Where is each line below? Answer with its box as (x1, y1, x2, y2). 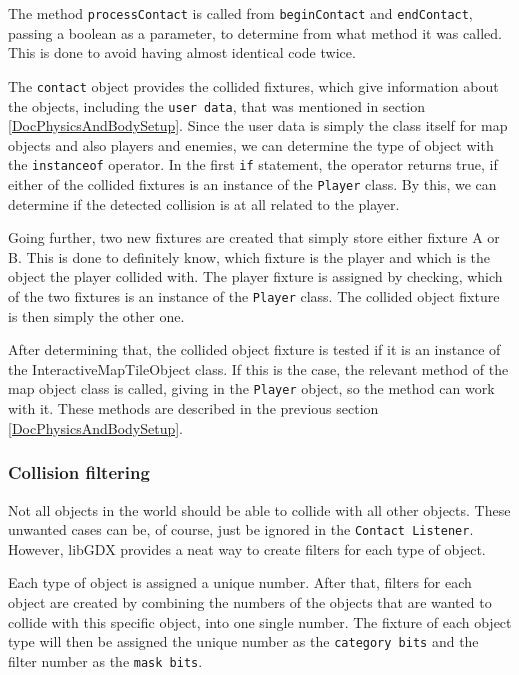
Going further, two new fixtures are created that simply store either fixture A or (8, 227, 500, 248)
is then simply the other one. (8, 305, 185, 326)
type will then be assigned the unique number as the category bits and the (8, 631, 479, 652)
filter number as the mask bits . (8, 650, 203, 671)
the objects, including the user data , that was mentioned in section (8, 95, 426, 116)
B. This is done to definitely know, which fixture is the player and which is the (8, 246, 491, 267)
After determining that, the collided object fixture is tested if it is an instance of (8, 339, 501, 360)
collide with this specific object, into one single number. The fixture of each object (8, 611, 512, 632)
